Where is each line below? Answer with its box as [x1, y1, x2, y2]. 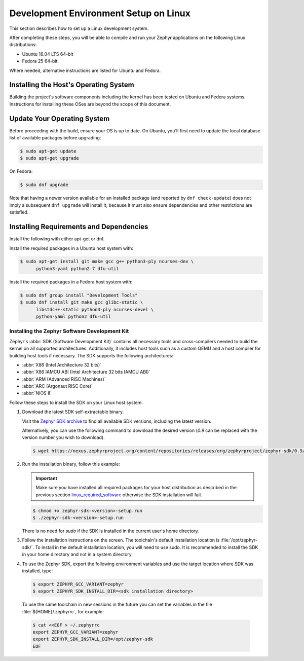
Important [35, 475, 58, 481]
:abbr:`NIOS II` [22, 390, 52, 396]
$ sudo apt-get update [20, 149, 77, 154]
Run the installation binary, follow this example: [22, 461, 120, 467]
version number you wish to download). [22, 434, 105, 440]
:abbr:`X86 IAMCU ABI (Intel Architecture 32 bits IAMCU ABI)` [22, 369, 150, 375]
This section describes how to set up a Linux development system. [9, 25, 149, 31]
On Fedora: [9, 168, 33, 174]
